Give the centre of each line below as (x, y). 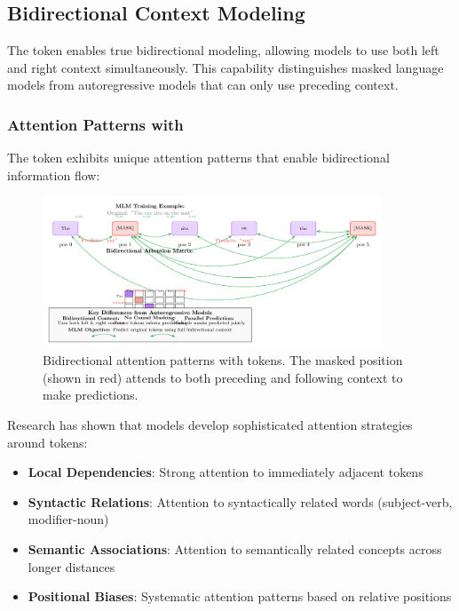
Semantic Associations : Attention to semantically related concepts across (235, 549)
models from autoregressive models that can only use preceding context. (203, 85)
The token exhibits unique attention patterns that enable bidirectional (198, 158)
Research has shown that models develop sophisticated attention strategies (210, 425)
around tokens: (47, 442)
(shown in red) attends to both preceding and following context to (223, 377)
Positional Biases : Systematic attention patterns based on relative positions (240, 596)
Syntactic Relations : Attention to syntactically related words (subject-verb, (240, 501)
